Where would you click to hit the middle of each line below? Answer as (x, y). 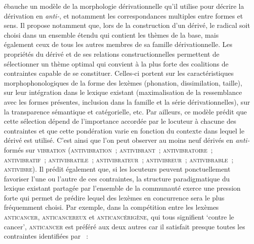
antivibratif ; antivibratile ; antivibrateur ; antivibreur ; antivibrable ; (119, 159)
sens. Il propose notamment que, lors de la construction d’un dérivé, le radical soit (127, 25)
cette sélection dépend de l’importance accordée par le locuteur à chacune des (120, 121)
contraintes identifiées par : (46, 236)
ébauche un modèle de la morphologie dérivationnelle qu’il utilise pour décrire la (124, 6)
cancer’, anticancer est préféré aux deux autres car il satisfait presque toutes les (125, 226)
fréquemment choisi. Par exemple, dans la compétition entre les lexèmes (111, 207)
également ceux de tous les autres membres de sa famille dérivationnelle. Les (118, 44)
